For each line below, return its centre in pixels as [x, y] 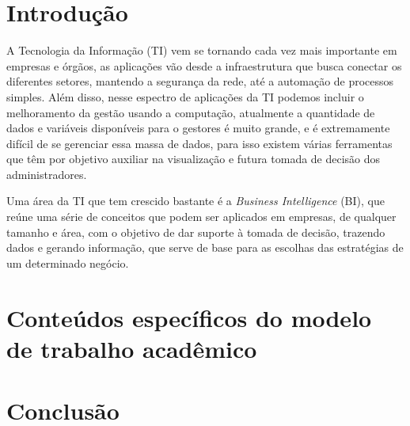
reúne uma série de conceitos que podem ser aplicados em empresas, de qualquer [201, 217]
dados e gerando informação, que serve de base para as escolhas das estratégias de [205, 247]
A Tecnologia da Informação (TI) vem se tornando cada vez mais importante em [202, 50]
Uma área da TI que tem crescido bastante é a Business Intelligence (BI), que [196, 201]
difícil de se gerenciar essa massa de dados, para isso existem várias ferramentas [199, 143]
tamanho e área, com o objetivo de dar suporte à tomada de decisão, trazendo [196, 232]
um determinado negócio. [68, 262]
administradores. [47, 174]
